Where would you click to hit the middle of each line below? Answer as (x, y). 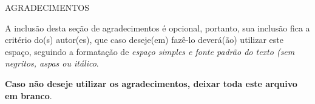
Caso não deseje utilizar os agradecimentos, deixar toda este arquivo (151, 83)
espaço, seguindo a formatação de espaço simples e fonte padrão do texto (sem (150, 51)
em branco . (29, 95)
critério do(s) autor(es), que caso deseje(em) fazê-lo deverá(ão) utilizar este (144, 40)
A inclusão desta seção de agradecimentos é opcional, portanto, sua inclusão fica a (157, 28)
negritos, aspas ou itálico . (52, 63)
